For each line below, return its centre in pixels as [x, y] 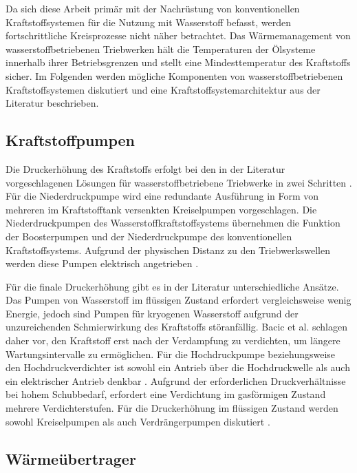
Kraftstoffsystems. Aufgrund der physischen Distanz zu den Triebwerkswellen [168, 250]
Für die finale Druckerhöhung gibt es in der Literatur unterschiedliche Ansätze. [172, 286]
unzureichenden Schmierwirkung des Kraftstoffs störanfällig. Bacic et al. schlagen [177, 327]
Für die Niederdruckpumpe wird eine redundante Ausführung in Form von [162, 196]
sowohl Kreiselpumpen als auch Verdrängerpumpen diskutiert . [138, 421]
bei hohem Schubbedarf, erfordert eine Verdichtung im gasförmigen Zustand [166, 394]
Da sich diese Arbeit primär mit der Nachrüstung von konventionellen [153, 8]
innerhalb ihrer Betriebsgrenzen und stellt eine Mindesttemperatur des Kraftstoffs [178, 62]
